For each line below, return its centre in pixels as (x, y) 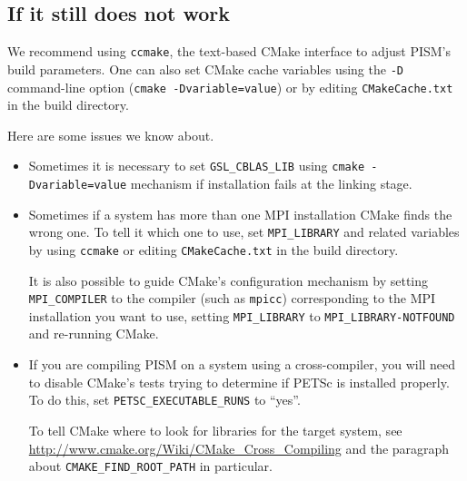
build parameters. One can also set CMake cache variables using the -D (205, 69)
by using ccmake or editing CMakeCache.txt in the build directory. (214, 249)
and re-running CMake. (94, 334)
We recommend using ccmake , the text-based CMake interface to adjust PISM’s (229, 51)
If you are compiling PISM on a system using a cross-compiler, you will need (242, 364)
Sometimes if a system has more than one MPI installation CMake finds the (240, 214)
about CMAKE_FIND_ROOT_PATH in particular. (150, 466)
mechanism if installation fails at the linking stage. (271, 184)
